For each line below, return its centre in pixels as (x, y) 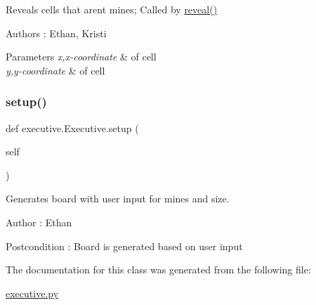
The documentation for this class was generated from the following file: (158, 270)
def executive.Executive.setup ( (72, 128)
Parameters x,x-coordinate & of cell (81, 57)
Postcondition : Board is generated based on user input (124, 246)
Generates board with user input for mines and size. (118, 199)
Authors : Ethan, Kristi (56, 33)
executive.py (32, 293)
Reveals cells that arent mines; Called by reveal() (112, 9)
